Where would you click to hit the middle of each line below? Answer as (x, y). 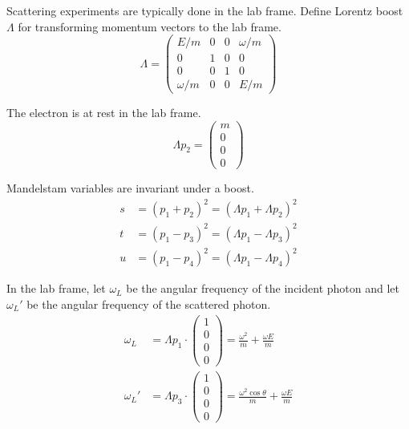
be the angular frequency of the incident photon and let (263, 288)
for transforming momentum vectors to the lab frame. (150, 26)
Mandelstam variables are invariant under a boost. (130, 188)
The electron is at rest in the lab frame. (104, 113)
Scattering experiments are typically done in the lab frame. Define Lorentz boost (205, 10)
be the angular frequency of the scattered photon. (149, 304)
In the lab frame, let (56, 288)
